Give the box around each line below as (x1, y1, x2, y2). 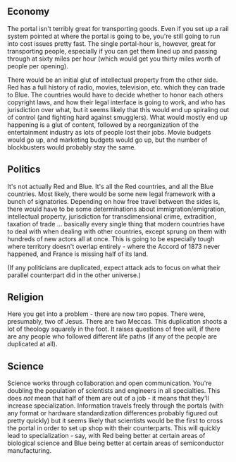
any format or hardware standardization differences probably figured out (7, 409, 218, 418)
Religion (7, 291, 44, 303)
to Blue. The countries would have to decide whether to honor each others (7, 90, 223, 99)
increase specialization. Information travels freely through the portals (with (7, 401, 224, 410)
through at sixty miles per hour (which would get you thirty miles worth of (7, 54, 221, 63)
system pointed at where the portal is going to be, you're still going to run (7, 32, 221, 40)
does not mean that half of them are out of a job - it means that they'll (7, 394, 209, 403)
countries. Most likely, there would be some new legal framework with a (7, 190, 216, 198)
